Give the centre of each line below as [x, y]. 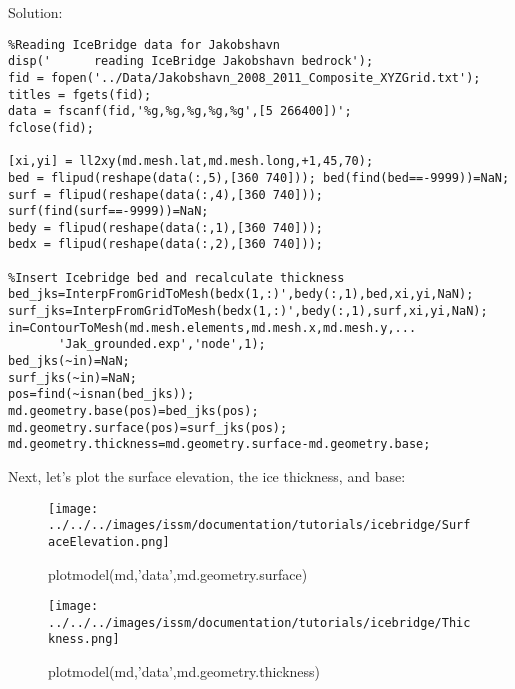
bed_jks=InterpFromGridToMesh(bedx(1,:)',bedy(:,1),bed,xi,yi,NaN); [241, 294]
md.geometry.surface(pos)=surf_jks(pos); [148, 427]
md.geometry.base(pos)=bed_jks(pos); [133, 411]
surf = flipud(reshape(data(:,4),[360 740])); [165, 194]
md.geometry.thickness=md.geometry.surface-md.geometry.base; [219, 444]
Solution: [35, 12]
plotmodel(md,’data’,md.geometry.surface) [178, 573]
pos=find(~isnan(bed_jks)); [101, 394]
